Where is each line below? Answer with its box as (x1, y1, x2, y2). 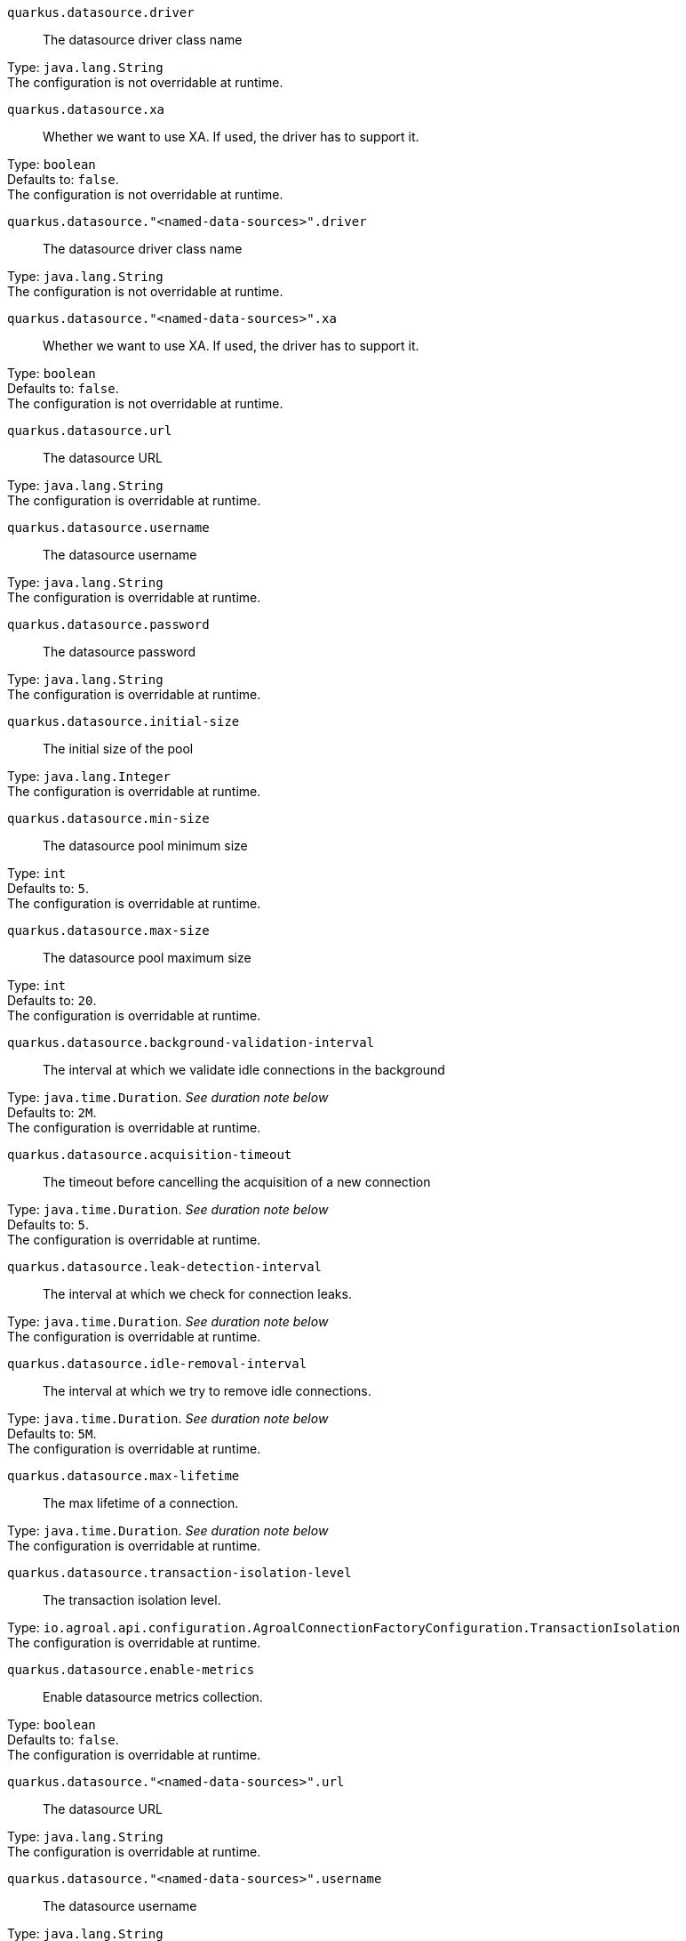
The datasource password (43, 644, 196, 659)
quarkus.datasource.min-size (7, 811, 210, 826)
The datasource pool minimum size (43, 838, 248, 853)
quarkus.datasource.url (7, 423, 172, 438)
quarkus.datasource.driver (7, 5, 195, 20)
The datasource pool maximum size (43, 950, 251, 965)
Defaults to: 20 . (7, 993, 97, 1008)
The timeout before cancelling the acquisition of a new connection (43, 1174, 431, 1189)
